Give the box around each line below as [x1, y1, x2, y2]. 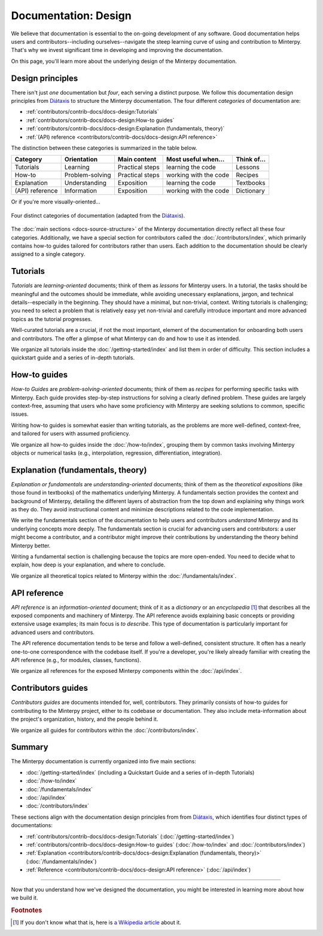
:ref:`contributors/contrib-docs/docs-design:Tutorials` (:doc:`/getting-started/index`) [26, 833, 234, 840]
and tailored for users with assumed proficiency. [11, 430, 130, 437]
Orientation [64, 156, 98, 164]
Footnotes [11, 906, 42, 914]
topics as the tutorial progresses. [11, 315, 93, 322]
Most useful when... [166, 156, 225, 164]
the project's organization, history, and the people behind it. [11, 715, 159, 723]
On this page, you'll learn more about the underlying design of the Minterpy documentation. [11, 57, 237, 65]
